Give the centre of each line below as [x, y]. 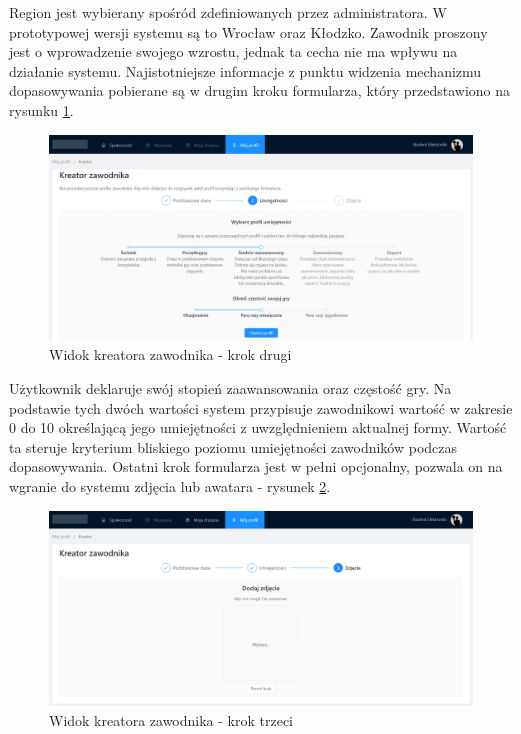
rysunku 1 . [41, 109]
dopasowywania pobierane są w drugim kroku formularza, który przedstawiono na [260, 90]
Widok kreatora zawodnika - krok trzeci [171, 719]
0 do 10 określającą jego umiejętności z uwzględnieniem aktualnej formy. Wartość [258, 427]
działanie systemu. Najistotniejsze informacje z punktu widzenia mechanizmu [245, 70]
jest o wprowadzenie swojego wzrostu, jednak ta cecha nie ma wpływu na [233, 51]
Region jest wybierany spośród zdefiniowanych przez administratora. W [228, 12]
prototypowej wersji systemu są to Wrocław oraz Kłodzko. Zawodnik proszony [248, 31]
